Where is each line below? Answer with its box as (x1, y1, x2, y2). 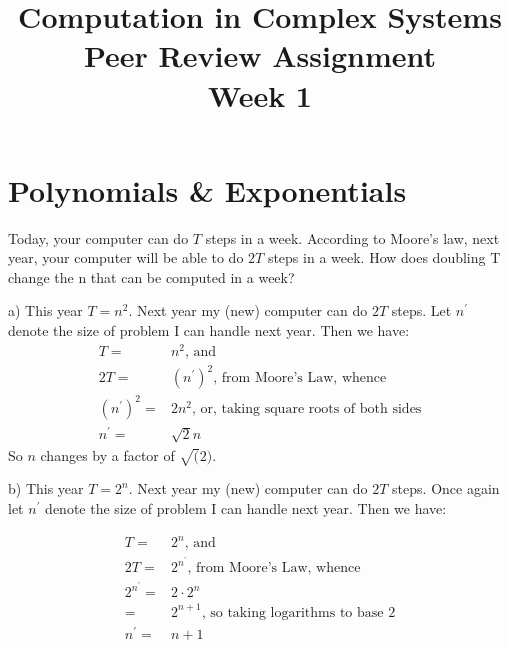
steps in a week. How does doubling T (267, 247, 501, 268)
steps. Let (391, 300, 452, 321)
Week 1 (208, 74, 312, 115)
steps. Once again (392, 478, 500, 499)
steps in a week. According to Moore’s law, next (205, 227, 500, 248)
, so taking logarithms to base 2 (201, 605, 396, 620)
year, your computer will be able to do (8, 247, 244, 268)
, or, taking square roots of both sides (191, 401, 422, 416)
